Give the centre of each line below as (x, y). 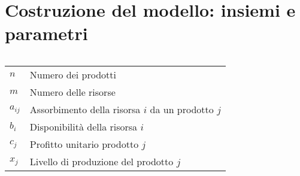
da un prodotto (182, 110)
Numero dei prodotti (73, 75)
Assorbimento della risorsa (85, 110)
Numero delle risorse (72, 92)
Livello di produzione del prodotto (101, 162)
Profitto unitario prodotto (84, 144)
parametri (46, 33)
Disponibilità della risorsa (84, 127)
